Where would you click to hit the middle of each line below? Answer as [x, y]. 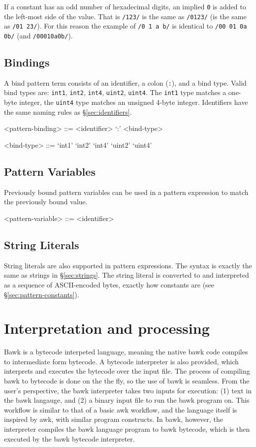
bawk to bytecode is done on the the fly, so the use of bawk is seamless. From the [127, 381]
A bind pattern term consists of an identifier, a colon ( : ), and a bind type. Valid [125, 82]
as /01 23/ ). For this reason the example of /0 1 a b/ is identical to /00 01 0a [126, 26]
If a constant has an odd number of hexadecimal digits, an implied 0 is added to [125, 6]
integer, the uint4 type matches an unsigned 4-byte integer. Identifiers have [134, 102]
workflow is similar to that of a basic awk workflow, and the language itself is [121, 409]
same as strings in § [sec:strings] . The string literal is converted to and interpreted [127, 275]
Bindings [27, 62]
